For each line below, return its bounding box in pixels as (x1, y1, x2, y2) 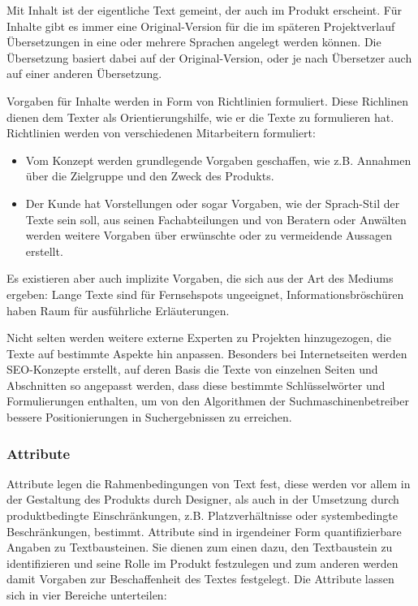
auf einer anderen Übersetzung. (6, 65, 162, 82)
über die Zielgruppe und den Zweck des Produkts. (25, 167, 274, 184)
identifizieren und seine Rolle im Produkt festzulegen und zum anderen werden (6, 554, 399, 571)
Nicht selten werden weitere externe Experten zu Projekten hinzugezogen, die (6, 329, 391, 346)
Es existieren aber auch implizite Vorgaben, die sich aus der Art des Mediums (6, 270, 394, 287)
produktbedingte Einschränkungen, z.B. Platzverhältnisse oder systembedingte (6, 507, 398, 524)
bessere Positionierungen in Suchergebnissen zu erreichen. (6, 409, 292, 426)
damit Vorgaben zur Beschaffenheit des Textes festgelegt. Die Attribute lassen (6, 570, 394, 587)
